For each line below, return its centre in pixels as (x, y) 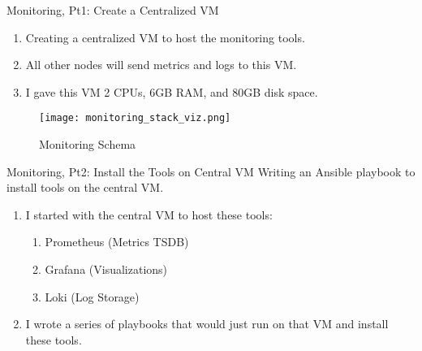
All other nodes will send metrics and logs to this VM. (161, 65)
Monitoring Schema (88, 144)
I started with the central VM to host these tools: (149, 214)
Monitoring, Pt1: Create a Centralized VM (113, 10)
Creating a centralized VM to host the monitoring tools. (165, 37)
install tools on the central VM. (85, 187)
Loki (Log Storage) (92, 296)
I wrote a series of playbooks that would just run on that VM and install (207, 324)
